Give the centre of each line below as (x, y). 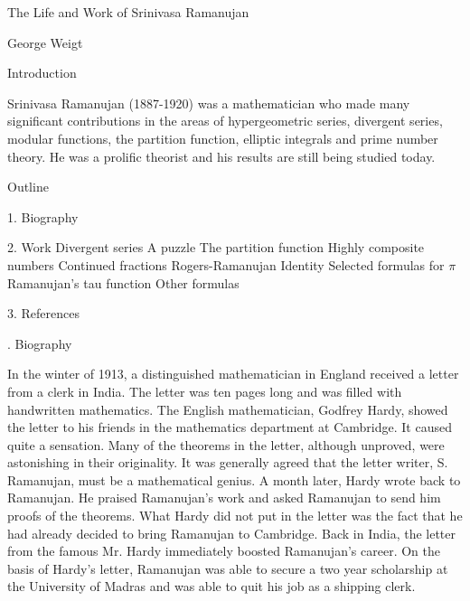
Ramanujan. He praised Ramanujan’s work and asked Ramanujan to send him (224, 498)
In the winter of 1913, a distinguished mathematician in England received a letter (233, 374)
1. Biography (43, 216)
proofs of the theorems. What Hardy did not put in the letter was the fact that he (235, 516)
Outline (28, 187)
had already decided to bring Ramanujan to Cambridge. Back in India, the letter (232, 533)
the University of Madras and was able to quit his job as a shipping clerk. (211, 586)
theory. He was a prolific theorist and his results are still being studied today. (221, 156)
